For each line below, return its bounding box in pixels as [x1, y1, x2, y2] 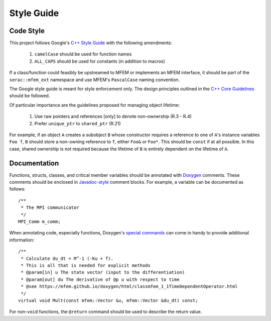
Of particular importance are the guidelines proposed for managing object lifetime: [9, 102, 180, 108]
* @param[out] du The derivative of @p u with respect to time [21, 276, 180, 282]
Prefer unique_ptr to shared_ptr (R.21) [34, 120, 121, 126]
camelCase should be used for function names [34, 51, 132, 57]
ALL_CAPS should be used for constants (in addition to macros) [34, 58, 166, 64]
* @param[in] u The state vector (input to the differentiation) [21, 269, 185, 275]
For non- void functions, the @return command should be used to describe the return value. [9, 308, 202, 315]
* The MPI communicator [21, 205, 79, 210]
